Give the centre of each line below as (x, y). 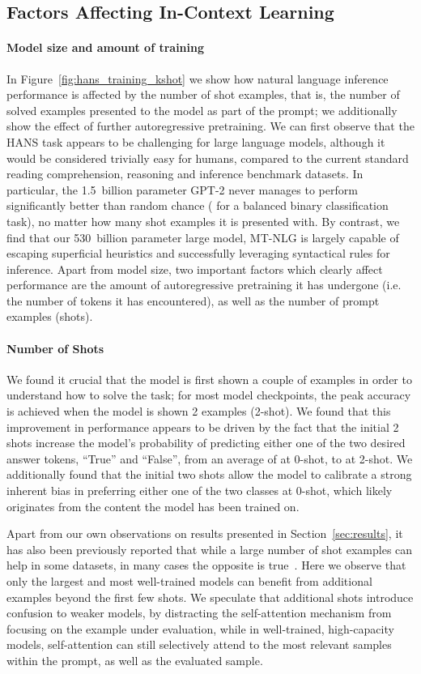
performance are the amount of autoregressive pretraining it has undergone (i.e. (204, 285)
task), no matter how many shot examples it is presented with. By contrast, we (203, 221)
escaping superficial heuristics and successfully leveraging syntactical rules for (198, 253)
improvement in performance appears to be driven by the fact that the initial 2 (203, 427)
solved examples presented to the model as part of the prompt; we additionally (202, 110)
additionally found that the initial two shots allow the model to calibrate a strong (209, 474)
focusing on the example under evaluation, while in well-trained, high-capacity (200, 628)
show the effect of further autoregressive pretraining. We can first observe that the (210, 126)
